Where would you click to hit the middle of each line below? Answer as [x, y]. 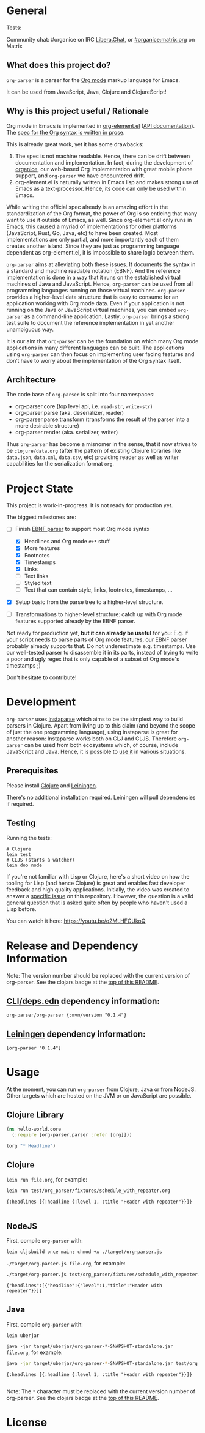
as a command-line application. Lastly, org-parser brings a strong [107, 316]
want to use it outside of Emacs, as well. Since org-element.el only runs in [99, 220]
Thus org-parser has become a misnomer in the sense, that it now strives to [102, 444]
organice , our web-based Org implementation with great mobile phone [104, 169]
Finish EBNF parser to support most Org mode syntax [82, 529]
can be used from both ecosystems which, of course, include [101, 745]
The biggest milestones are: [41, 517]
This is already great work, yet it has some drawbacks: [75, 144]
